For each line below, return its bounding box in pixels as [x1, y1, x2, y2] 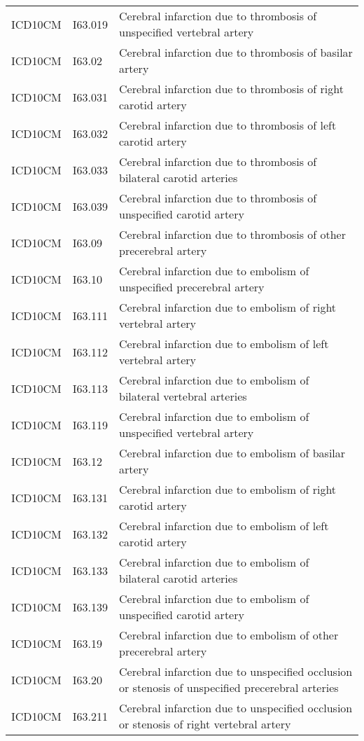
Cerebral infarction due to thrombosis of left [119, 117, 337, 133]
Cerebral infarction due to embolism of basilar [119, 445, 346, 461]
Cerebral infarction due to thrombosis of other [119, 226, 346, 242]
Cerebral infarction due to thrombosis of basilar [119, 44, 353, 60]
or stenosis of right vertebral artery [119, 716, 291, 732]
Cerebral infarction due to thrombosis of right [119, 81, 344, 97]
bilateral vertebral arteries [119, 388, 247, 404]
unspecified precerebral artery [119, 279, 265, 295]
